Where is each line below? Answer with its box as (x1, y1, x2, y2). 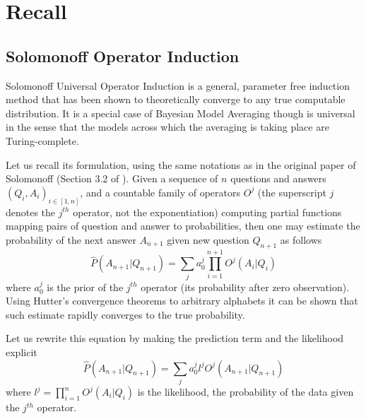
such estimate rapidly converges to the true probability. (6, 307, 245, 321)
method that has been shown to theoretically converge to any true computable (6, 92, 346, 107)
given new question (167, 232, 249, 247)
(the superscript (257, 184, 326, 199)
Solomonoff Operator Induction (6, 45, 240, 66)
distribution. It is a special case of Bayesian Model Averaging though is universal (6, 105, 355, 120)
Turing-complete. (6, 133, 79, 148)
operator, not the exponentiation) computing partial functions (73, 204, 342, 219)
